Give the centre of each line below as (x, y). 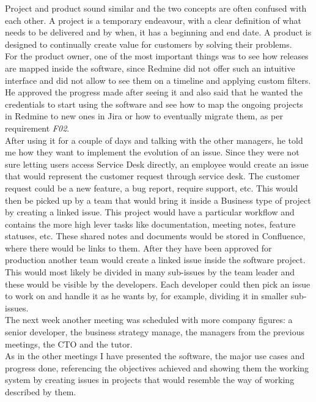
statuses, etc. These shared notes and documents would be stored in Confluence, (155, 236)
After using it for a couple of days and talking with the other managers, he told (154, 140)
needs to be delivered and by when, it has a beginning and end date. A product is (158, 32)
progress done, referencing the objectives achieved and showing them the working (157, 367)
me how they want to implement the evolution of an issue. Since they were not (152, 152)
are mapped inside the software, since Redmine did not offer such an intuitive (150, 68)
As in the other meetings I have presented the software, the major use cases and (155, 356)
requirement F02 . (37, 128)
